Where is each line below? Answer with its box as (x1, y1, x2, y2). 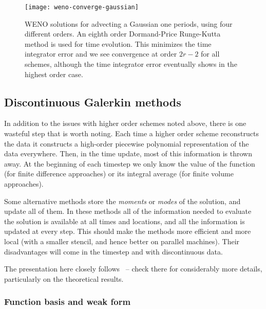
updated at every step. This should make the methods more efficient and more (4, 226, 251, 237)
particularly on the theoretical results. (4, 273, 124, 284)
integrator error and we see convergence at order (25, 48, 177, 59)
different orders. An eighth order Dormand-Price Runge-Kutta (25, 28, 221, 39)
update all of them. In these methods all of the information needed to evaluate (4, 206, 252, 216)
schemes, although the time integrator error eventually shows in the (25, 59, 237, 69)
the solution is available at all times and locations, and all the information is (4, 215, 245, 226)
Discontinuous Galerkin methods (4, 94, 181, 110)
